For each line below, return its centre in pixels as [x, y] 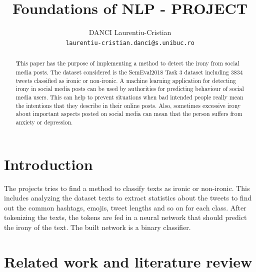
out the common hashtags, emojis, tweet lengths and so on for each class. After [125, 207]
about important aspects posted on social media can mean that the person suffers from [129, 114]
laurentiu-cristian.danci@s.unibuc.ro [130, 43]
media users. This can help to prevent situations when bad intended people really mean [129, 97]
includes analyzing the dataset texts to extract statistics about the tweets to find [128, 198]
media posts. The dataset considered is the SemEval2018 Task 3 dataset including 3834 [129, 72]
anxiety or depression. [44, 122]
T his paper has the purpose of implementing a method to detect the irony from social [127, 63]
